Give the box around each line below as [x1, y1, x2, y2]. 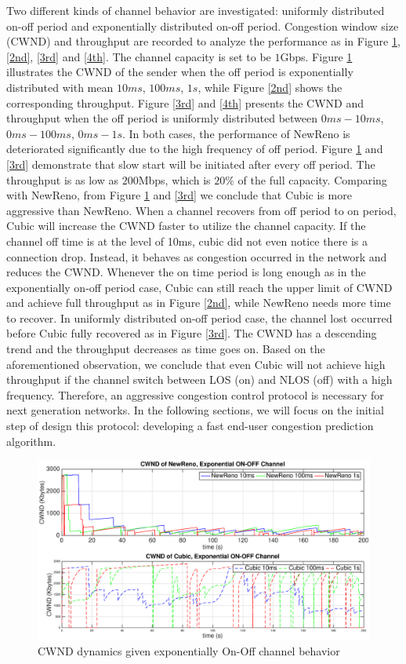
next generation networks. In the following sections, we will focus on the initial [6, 402, 384, 418]
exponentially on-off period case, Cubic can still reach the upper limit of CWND [6, 279, 393, 295]
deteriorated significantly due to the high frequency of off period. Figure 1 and [6, 140, 383, 157]
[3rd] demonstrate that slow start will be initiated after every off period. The [6, 155, 375, 172]
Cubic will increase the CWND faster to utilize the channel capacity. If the [6, 217, 366, 234]
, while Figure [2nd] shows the [198, 78, 343, 95]
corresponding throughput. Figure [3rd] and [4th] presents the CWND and [6, 94, 364, 111]
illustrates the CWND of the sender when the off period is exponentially [6, 64, 353, 80]
